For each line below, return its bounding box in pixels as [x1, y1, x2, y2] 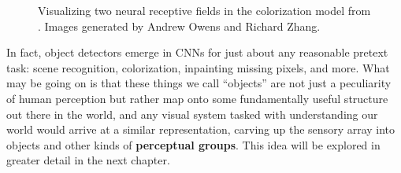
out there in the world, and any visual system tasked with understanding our [6, 105, 378, 122]
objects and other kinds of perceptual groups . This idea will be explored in [6, 136, 381, 153]
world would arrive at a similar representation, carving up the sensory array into [6, 121, 395, 138]
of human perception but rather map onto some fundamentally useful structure [6, 90, 388, 106]
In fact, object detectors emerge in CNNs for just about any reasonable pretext [6, 44, 388, 61]
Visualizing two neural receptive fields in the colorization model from [38, 2, 371, 18]
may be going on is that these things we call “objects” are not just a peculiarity [6, 75, 392, 91]
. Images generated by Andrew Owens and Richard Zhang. [38, 17, 321, 34]
